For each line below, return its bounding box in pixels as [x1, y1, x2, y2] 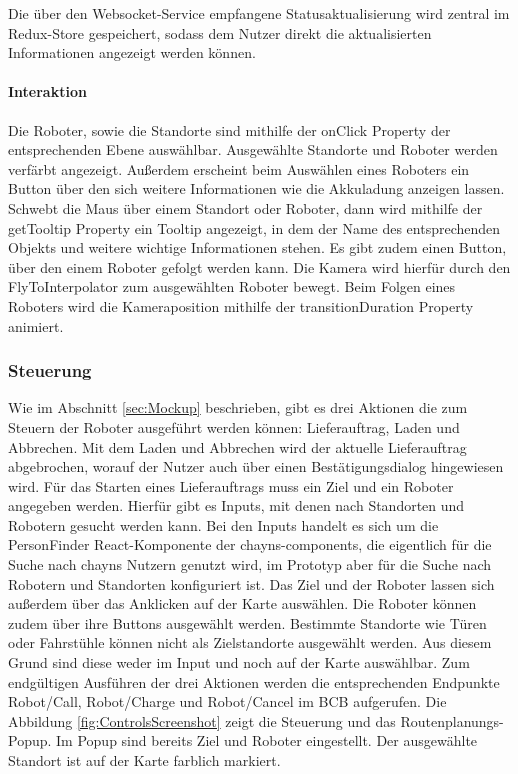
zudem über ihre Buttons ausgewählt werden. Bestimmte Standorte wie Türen [8, 612, 487, 633]
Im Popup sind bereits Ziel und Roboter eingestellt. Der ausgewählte [56, 730, 478, 751]
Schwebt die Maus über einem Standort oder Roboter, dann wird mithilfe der [8, 197, 483, 218]
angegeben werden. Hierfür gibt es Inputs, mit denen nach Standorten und [8, 495, 465, 516]
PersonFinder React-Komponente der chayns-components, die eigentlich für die [8, 534, 492, 555]
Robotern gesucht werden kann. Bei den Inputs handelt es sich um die [8, 514, 439, 535]
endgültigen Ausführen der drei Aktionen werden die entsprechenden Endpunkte [8, 671, 500, 692]
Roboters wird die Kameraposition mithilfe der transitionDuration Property [8, 295, 474, 316]
